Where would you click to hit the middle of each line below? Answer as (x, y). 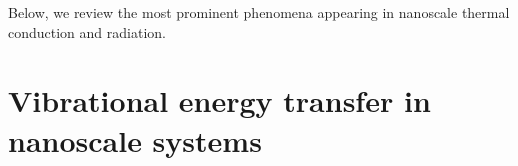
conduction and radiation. (87, 31)
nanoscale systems (135, 139)
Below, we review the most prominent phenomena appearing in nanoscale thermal (259, 12)
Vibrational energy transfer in (219, 100)
